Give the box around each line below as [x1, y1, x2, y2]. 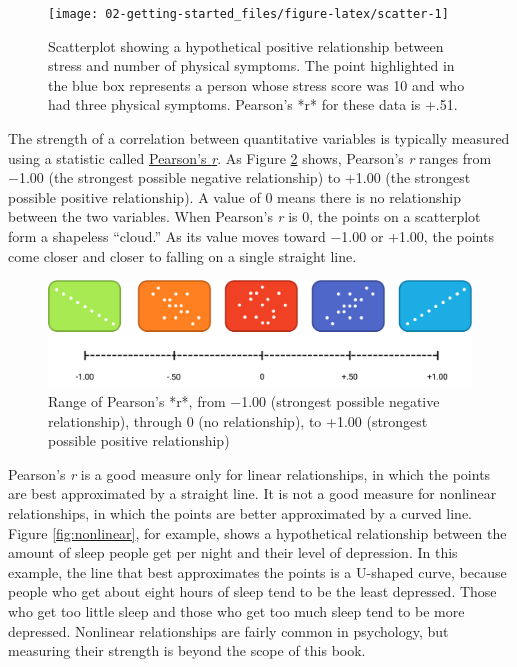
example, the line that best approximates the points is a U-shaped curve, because [8, 561, 507, 582]
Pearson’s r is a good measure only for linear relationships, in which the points [8, 463, 491, 484]
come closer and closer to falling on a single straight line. [8, 245, 357, 266]
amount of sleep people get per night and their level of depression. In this [8, 542, 458, 563]
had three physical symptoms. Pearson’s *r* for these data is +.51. [48, 94, 458, 115]
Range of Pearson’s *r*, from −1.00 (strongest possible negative [48, 391, 440, 412]
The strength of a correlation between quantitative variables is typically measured [8, 128, 510, 149]
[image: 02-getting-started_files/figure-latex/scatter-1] [48, 7, 449, 21]
